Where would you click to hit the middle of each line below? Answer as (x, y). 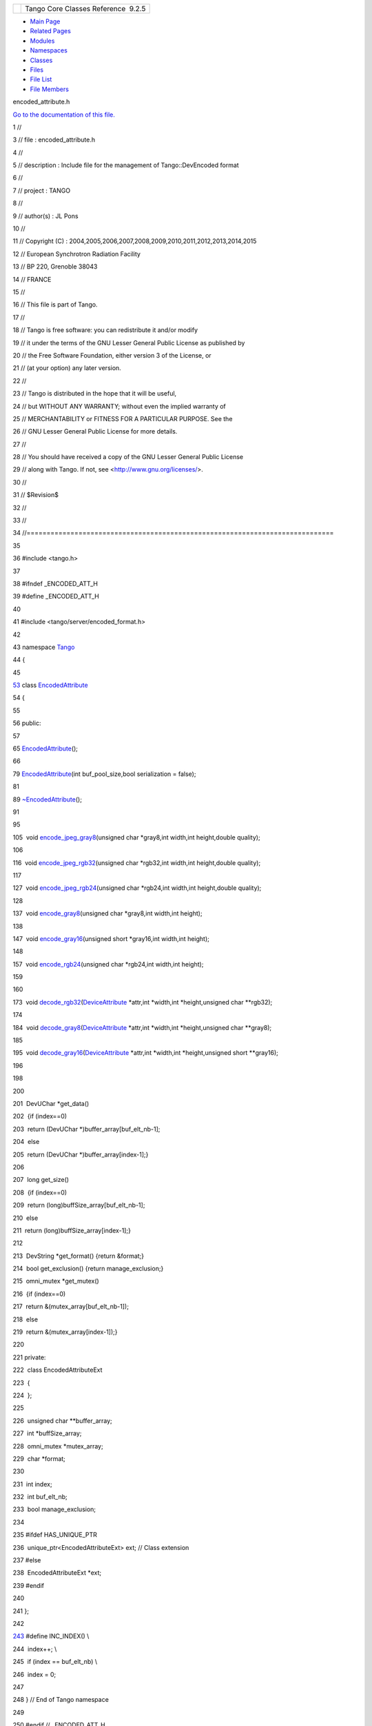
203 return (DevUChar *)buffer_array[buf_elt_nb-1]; (86, 1129)
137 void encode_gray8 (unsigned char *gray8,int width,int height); (107, 913)
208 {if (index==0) (40, 1192)
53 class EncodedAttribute (51, 685)
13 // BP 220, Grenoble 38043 (55, 266)
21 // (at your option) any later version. (67, 368)
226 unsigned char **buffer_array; (63, 1420)
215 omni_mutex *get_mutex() (56, 1281)
